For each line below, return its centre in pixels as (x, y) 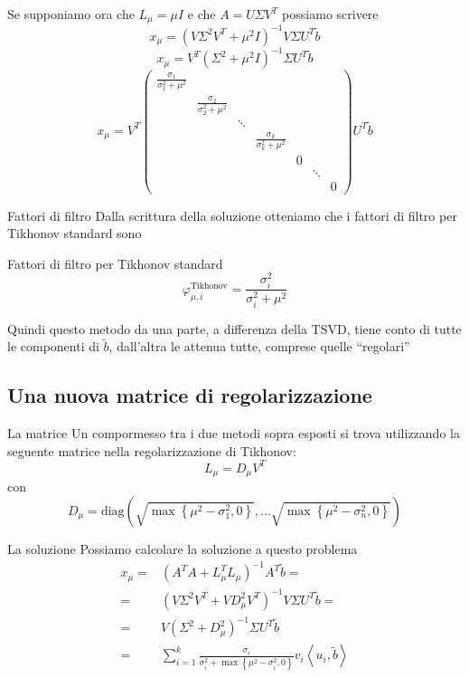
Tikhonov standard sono (75, 233)
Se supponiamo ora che (71, 14)
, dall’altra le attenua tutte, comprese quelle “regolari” (259, 346)
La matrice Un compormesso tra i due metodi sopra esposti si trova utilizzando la (234, 433)
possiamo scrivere (330, 14)
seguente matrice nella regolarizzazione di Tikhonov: (152, 450)
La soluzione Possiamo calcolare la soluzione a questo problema (183, 548)
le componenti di (53, 346)
